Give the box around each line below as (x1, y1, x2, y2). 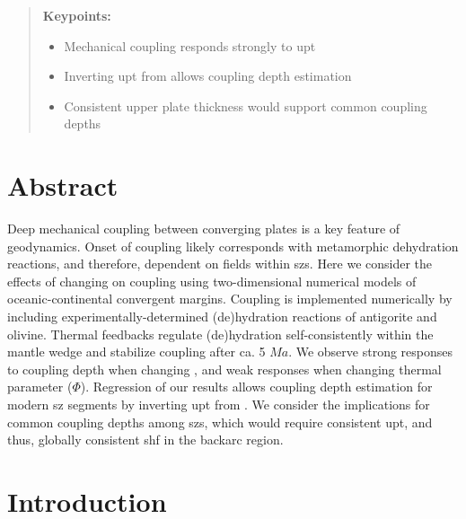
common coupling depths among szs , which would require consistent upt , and (7, 412, 433, 431)
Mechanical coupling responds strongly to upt (64, 36, 316, 55)
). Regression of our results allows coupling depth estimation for (80, 377, 433, 396)
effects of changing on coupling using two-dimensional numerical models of (7, 271, 417, 290)
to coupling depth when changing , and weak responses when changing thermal (7, 359, 442, 378)
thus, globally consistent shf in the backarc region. (7, 430, 284, 449)
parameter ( (7, 377, 73, 396)
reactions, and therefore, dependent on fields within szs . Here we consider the (7, 254, 433, 273)
